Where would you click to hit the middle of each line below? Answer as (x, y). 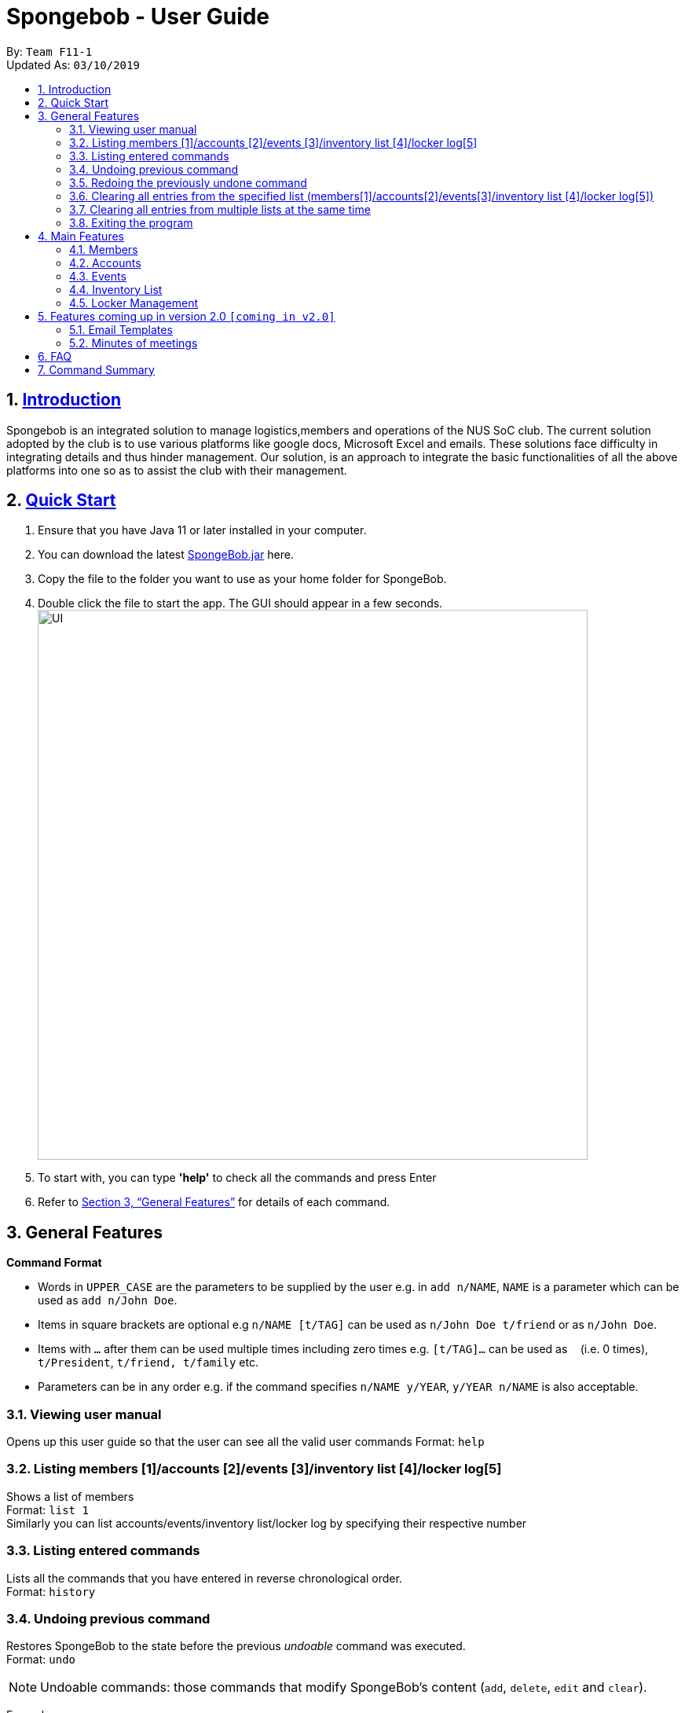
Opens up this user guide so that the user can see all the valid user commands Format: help (245, 1442)
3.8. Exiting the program (131, 222)
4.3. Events (98, 276)
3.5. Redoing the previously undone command (188, 182)
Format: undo (41, 1660)
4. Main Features (81, 236)
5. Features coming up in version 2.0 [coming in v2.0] (187, 316)
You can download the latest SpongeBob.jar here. (166, 555)
